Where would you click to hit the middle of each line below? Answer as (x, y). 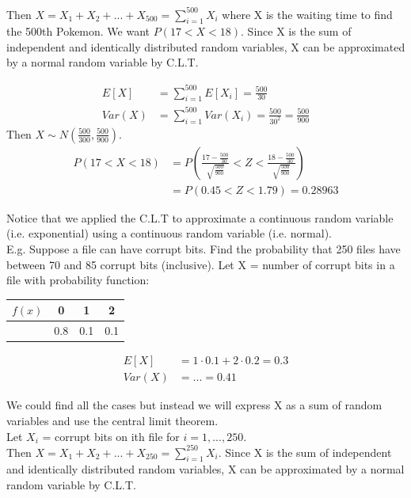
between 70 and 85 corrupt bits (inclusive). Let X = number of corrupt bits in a (201, 264)
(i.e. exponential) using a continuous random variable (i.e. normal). (169, 233)
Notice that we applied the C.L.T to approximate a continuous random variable (200, 217)
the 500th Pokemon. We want (78, 31)
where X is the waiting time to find (307, 14)
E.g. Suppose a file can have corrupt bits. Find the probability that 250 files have (204, 249)
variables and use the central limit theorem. (112, 420)
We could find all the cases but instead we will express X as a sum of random (194, 405)
